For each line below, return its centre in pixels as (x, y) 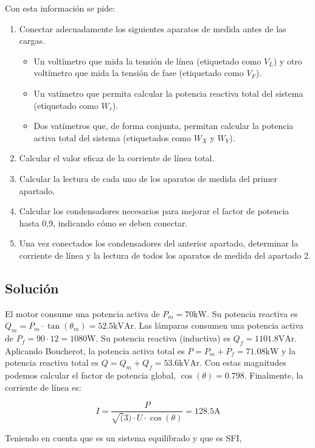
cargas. (32, 40)
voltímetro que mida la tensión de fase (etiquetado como (139, 73)
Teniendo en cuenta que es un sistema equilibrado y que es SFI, (123, 437)
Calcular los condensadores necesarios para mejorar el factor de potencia (154, 211)
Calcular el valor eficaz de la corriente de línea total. (117, 158)
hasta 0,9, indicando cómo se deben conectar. (103, 222)
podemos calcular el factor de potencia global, (90, 375)
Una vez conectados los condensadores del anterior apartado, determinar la (159, 243)
